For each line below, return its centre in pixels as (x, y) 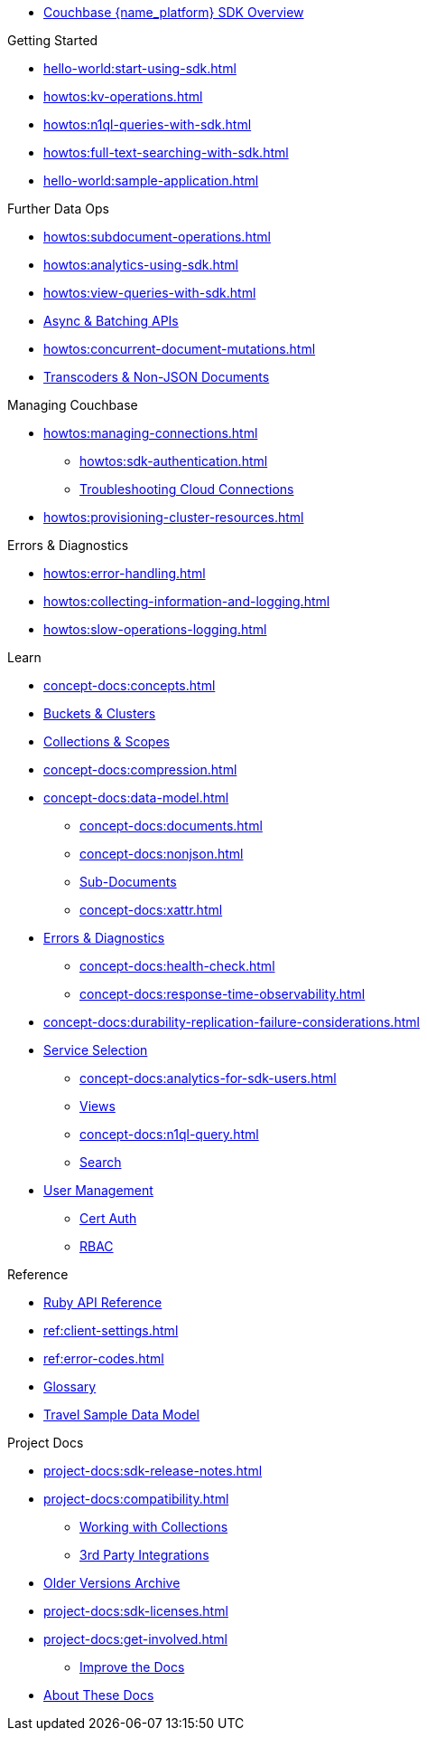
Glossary (70, 1387)
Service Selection (96, 1050)
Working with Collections (154, 1527)
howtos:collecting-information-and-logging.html (187, 601)
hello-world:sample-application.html (151, 180)
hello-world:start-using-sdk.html (140, 68)
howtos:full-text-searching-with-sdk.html (166, 152)
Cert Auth (108, 1218)
